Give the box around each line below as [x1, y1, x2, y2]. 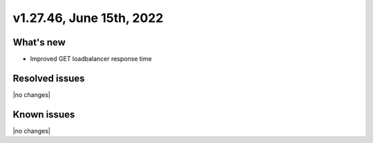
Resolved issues [12, 72, 86, 84]
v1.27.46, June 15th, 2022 [12, 10, 164, 25]
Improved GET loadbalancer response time [30, 55, 152, 63]
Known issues [12, 109, 75, 120]
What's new [12, 36, 66, 48]
